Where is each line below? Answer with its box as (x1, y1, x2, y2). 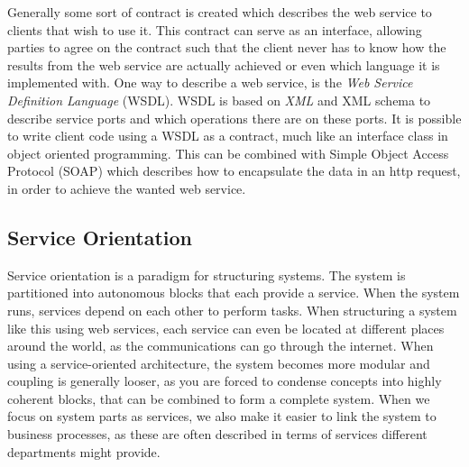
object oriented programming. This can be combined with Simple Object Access (7, 143, 449, 162)
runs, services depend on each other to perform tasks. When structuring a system (7, 300, 457, 319)
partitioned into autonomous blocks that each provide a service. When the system (7, 283, 460, 302)
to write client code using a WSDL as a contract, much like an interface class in (7, 126, 448, 145)
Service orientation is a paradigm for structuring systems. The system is (7, 265, 406, 284)
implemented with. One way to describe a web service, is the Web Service (7, 73, 413, 92)
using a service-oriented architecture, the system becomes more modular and (7, 353, 430, 372)
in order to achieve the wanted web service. (7, 179, 246, 197)
